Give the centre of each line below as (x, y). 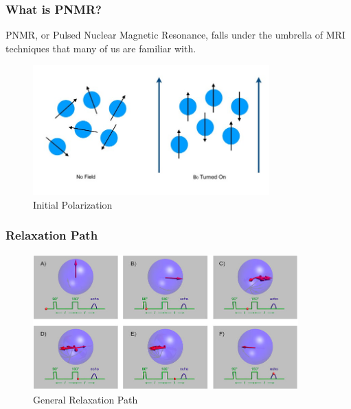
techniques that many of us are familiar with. (101, 48)
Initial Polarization (73, 204)
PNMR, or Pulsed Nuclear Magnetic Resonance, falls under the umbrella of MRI (175, 35)
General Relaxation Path (86, 399)
